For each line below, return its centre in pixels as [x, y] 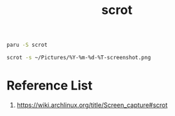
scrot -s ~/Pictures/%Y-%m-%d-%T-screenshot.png [79, 58]
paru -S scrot [27, 45]
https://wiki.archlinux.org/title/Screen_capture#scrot [92, 105]
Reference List [49, 86]
